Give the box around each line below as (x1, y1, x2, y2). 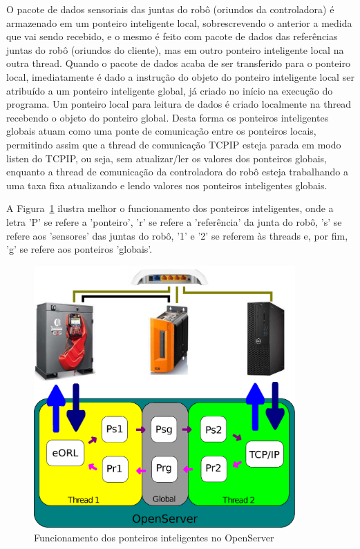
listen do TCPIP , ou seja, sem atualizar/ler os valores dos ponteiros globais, (6, 151, 327, 165)
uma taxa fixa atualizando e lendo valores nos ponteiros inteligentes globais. (6, 177, 328, 192)
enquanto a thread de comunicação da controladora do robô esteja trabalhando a (6, 164, 348, 179)
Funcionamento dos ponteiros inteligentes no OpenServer (34, 530, 274, 545)
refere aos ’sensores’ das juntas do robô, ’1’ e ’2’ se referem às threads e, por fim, (6, 228, 348, 242)
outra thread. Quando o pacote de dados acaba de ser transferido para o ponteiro (6, 56, 350, 70)
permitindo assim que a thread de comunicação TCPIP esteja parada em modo (6, 137, 341, 151)
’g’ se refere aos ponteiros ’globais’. (6, 242, 153, 256)
